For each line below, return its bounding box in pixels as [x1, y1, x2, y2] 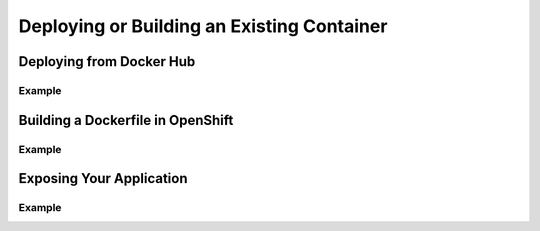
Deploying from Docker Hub [18, 53, 196, 70]
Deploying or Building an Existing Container [18, 15, 388, 37]
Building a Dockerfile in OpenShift [18, 111, 234, 129]
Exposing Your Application [18, 170, 188, 187]
